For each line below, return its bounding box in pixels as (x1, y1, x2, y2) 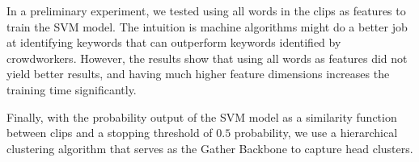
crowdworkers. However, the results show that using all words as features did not (6, 49, 408, 66)
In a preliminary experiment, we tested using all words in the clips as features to (6, 2, 406, 19)
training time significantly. (6, 81, 137, 98)
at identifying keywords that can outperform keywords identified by (6, 34, 341, 51)
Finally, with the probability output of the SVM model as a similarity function (6, 108, 397, 125)
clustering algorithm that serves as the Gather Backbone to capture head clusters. (6, 139, 413, 156)
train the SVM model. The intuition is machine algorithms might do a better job (6, 18, 408, 35)
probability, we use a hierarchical (234, 124, 398, 141)
